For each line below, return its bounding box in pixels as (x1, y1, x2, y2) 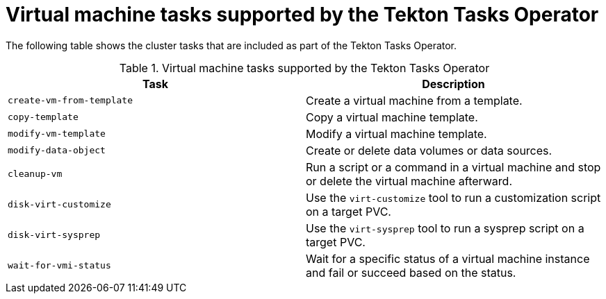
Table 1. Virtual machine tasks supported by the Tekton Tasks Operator (119, 60, 490, 75)
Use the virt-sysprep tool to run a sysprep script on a (306, 221, 584, 235)
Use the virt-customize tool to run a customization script (306, 190, 601, 205)
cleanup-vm (8, 169, 63, 180)
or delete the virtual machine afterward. (306, 173, 512, 188)
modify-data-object (8, 145, 106, 156)
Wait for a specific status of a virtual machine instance (306, 251, 590, 266)
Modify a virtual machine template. (306, 126, 487, 141)
